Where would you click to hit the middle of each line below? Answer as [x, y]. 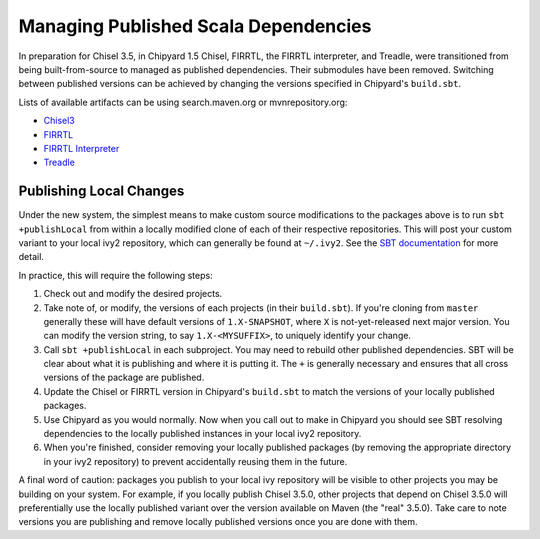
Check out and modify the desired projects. [133, 294]
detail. [31, 257]
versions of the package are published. [124, 377]
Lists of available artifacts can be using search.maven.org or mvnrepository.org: [183, 102]
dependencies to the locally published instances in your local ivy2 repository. [202, 434]
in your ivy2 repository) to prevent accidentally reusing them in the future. [195, 461]
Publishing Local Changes [101, 191]
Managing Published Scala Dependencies [195, 26]
